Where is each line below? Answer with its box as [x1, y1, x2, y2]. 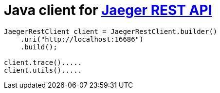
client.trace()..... [4, 58, 82, 66]
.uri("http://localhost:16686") [20, 35, 144, 43]
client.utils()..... [4, 66, 82, 74]
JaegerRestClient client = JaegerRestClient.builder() [4, 27, 218, 35]
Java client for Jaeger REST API [4, 2, 212, 18]
